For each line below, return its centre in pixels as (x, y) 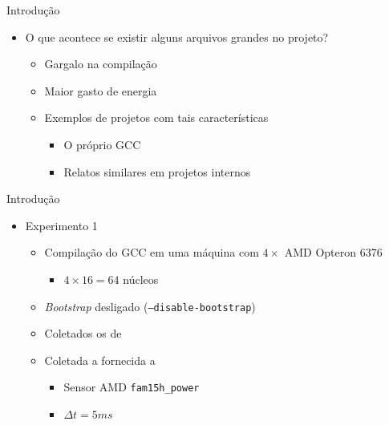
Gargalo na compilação (101, 64)
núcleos (141, 279)
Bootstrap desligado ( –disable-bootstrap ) (150, 306)
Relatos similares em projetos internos (157, 171)
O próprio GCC (102, 144)
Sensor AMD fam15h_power (132, 387)
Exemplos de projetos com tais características (156, 117)
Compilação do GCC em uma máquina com (152, 252)
